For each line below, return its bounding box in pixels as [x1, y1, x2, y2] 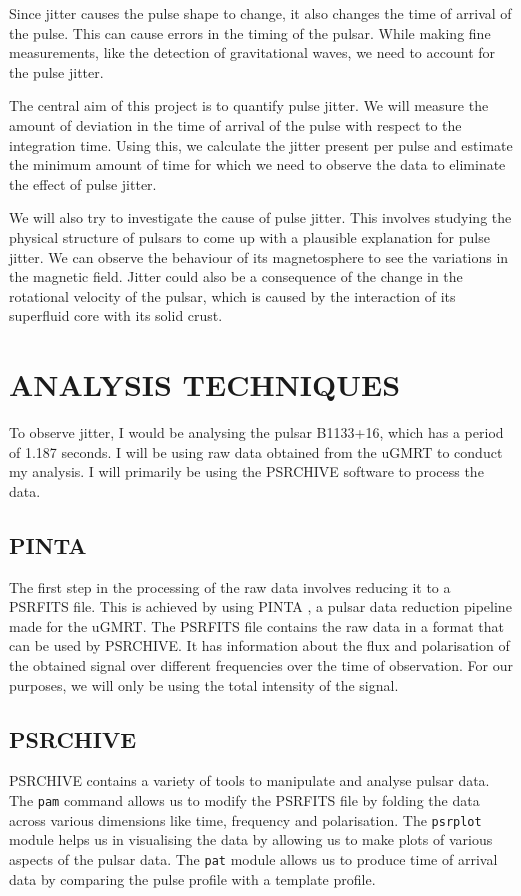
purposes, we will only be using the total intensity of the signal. [9, 674, 399, 695]
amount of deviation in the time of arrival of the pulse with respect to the [9, 114, 462, 135]
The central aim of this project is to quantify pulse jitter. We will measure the [9, 95, 489, 116]
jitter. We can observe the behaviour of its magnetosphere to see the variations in [9, 246, 509, 267]
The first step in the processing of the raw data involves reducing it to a [9, 576, 451, 597]
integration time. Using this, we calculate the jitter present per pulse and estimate [9, 134, 513, 155]
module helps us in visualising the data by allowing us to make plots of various [9, 829, 493, 850]
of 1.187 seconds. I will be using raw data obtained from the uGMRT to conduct [9, 441, 503, 462]
